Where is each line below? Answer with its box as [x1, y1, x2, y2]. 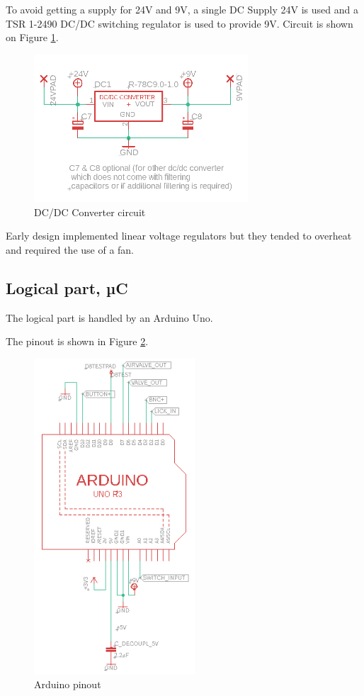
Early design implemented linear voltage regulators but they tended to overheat [6, 228, 352, 243]
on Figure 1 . [6, 30, 59, 45]
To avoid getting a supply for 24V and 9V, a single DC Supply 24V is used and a [6, 2, 358, 16]
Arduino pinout [34, 677, 101, 692]
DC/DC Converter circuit [34, 204, 146, 219]
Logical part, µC [6, 276, 128, 298]
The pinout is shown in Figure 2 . [6, 334, 149, 349]
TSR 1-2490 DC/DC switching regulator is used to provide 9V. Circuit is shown [6, 16, 353, 30]
